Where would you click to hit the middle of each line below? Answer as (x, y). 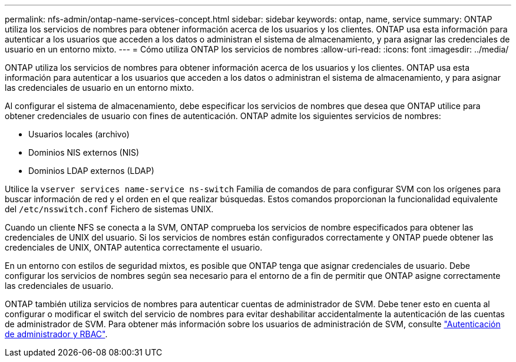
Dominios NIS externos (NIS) (84, 152)
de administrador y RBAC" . (56, 334)
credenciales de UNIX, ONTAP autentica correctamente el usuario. (134, 247)
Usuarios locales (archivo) (79, 134)
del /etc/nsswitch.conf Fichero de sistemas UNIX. (109, 209)
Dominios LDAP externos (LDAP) (91, 171)
